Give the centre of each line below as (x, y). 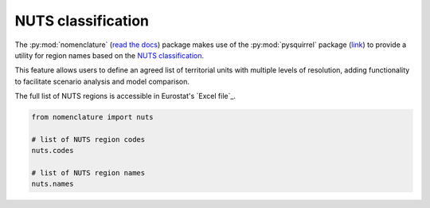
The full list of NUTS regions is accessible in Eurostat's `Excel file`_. (125, 96)
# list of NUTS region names (88, 173)
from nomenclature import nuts (93, 117)
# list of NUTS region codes (88, 139)
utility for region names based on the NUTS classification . (109, 55)
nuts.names (53, 184)
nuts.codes (53, 151)
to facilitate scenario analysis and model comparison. (102, 81)
